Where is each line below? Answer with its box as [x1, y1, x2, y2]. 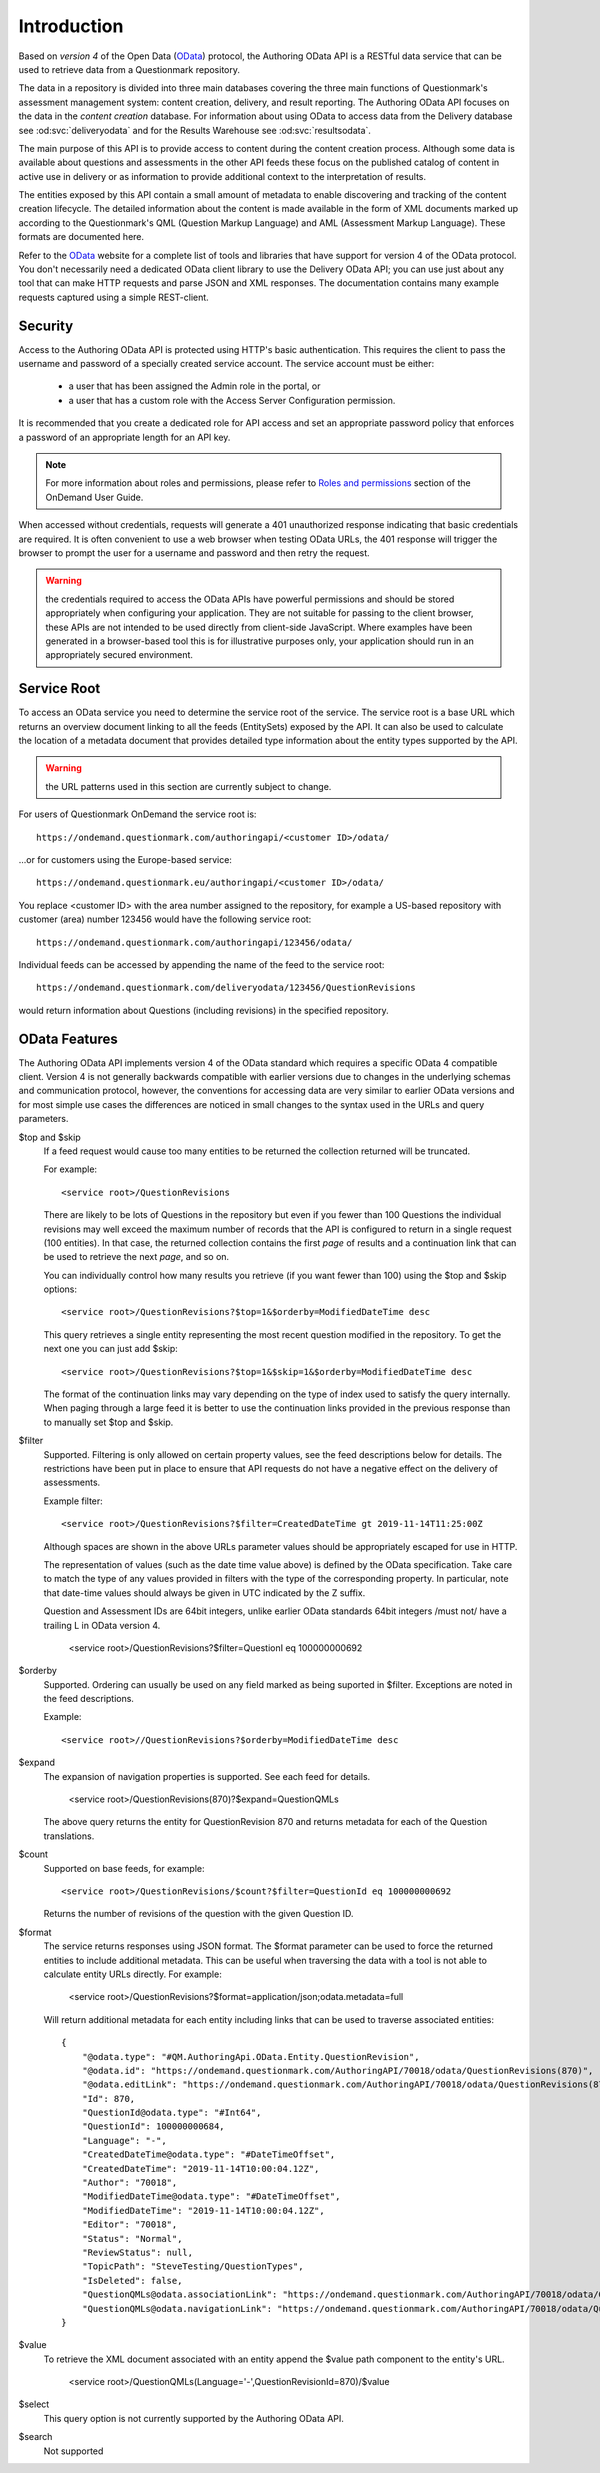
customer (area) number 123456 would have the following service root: [18, 913, 312, 925]
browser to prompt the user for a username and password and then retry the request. [18, 547, 370, 559]
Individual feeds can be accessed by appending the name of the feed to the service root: [18, 958, 385, 970]
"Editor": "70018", [81, 2219, 178, 2230]
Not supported [43, 2445, 104, 2457]
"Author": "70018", [81, 2177, 178, 2189]
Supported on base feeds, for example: [43, 1862, 205, 1874]
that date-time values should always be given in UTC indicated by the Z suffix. [43, 1586, 366, 1599]
